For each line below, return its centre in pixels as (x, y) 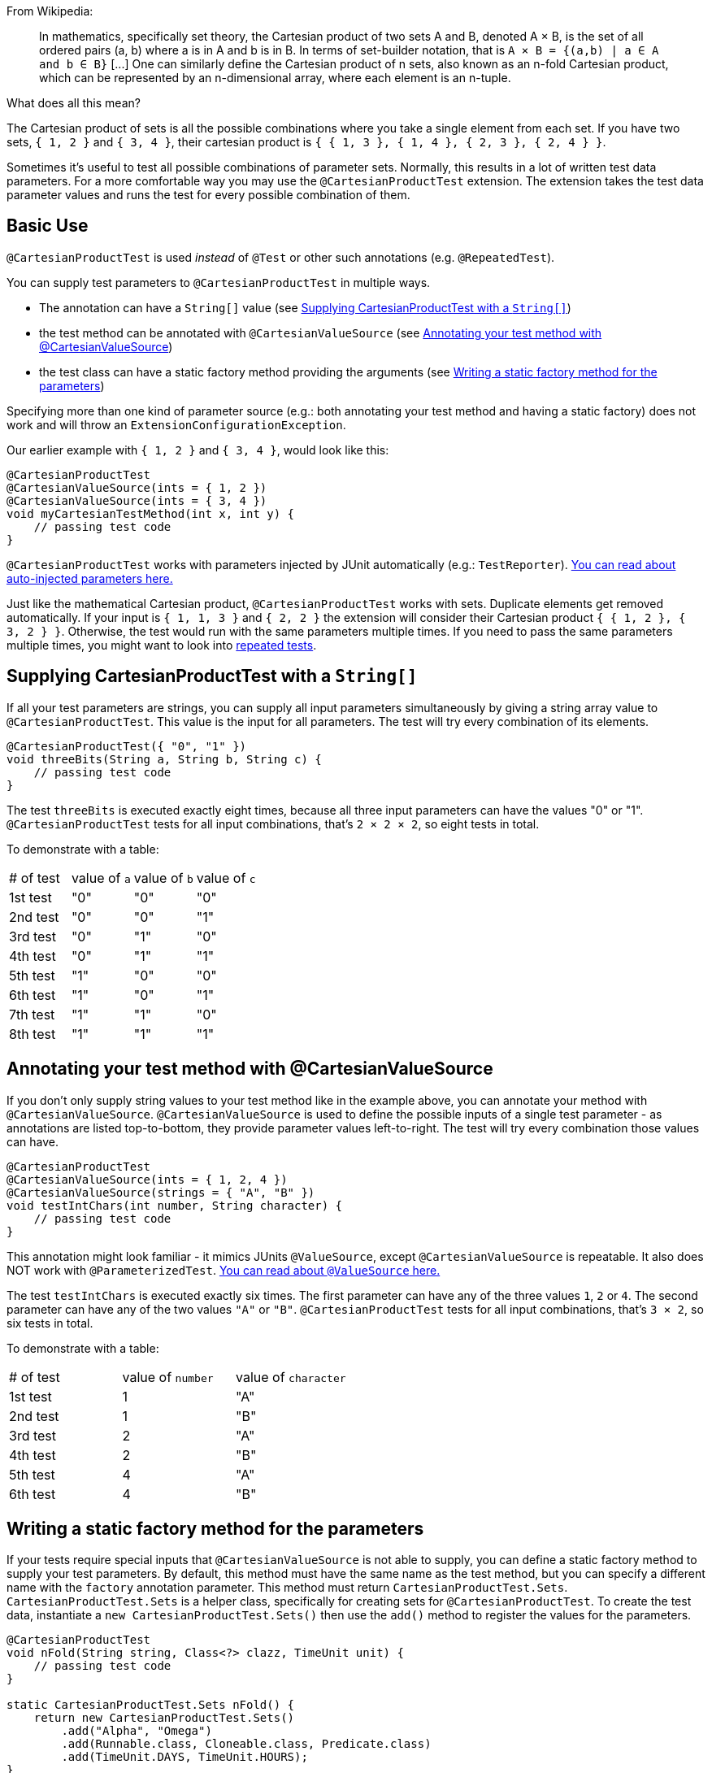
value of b (163, 878)
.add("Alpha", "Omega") (137, 1731)
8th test (33, 1034)
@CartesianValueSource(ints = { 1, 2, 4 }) (147, 1179)
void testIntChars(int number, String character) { (175, 1205)
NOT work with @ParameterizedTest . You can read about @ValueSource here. (224, 1270)
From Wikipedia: (50, 11)
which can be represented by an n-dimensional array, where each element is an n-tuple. (275, 78)
